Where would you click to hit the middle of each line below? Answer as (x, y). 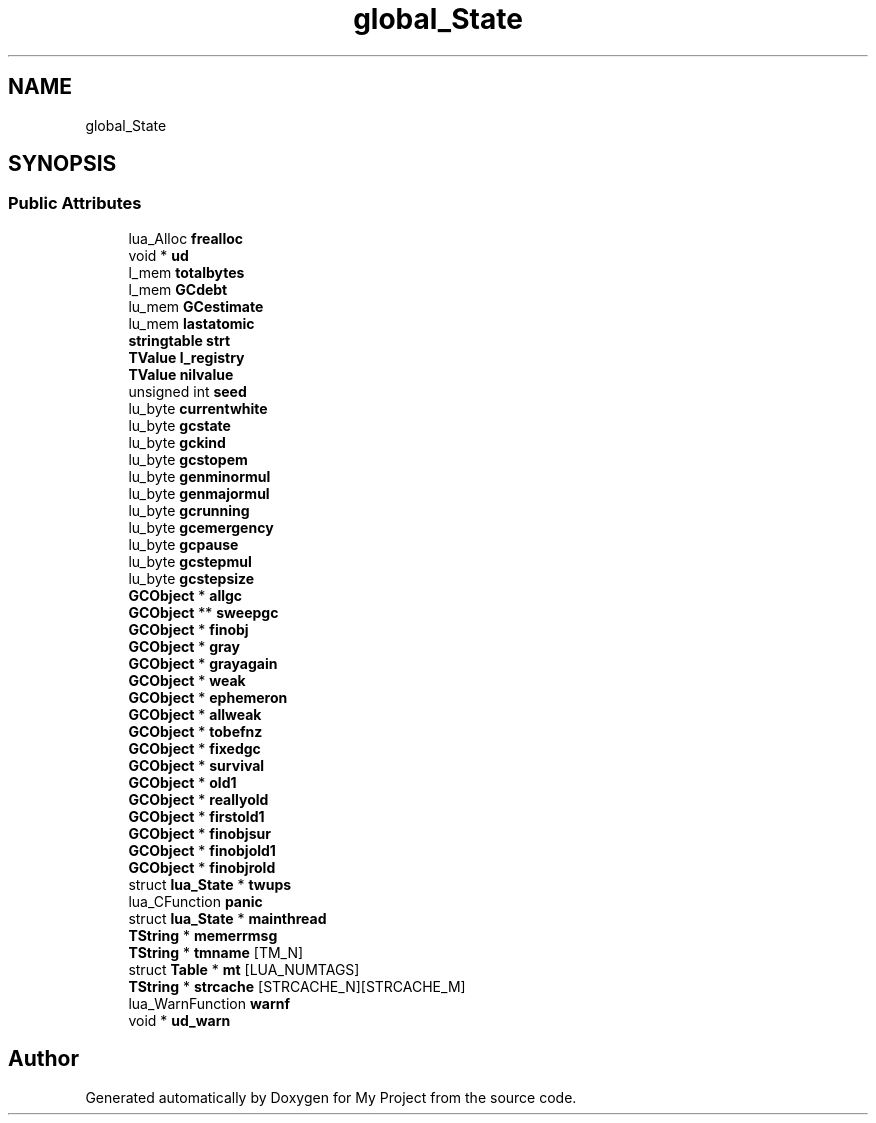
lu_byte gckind (177, 442)
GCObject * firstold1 (196, 816)
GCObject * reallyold (198, 799)
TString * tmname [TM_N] (216, 952)
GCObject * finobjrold (202, 867)
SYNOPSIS (62, 164)
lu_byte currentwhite (198, 408)
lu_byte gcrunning (189, 510)
